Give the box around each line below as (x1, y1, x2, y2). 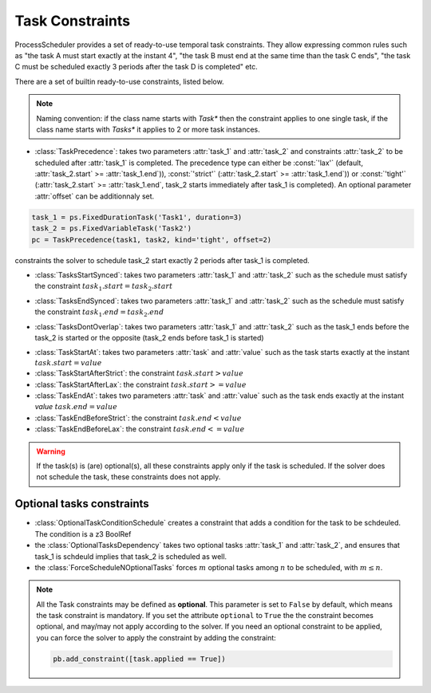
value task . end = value (34, 402, 118, 411)
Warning (36, 447, 65, 456)
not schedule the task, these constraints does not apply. (36, 472, 221, 482)
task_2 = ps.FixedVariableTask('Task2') (31, 224, 192, 233)
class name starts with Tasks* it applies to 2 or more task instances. (36, 124, 261, 134)
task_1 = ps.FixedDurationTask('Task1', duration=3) (31, 212, 243, 222)
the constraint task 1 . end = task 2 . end (34, 307, 164, 318)
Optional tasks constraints (14, 497, 149, 510)
